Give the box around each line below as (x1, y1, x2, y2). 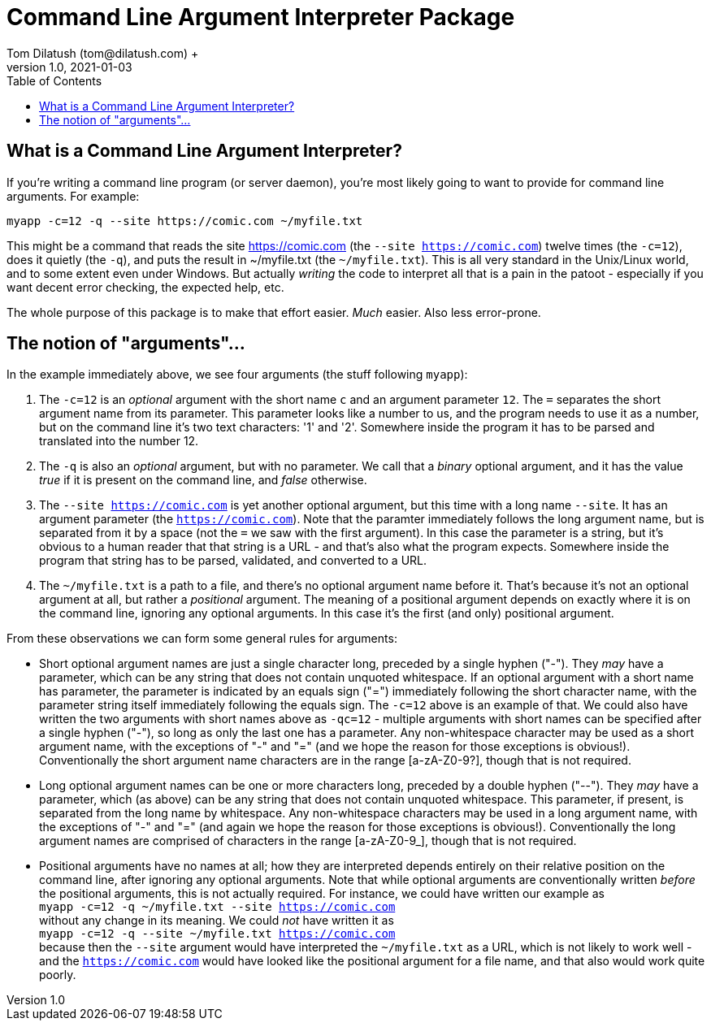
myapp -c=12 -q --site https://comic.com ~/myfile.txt (7, 214, 363, 227)
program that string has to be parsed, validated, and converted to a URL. (39, 553, 427, 568)
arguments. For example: (7, 188, 140, 203)
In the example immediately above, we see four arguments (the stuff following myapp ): (7, 367, 468, 382)
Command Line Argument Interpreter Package (7, 3, 515, 31)
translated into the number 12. (39, 434, 199, 448)
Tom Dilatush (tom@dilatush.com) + (7, 45, 199, 60)
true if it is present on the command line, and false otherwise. (39, 473, 367, 487)
